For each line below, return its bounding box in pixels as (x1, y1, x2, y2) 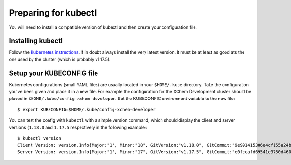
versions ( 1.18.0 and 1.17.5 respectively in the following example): (9, 124, 147, 130)
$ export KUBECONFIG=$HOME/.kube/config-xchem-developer (17, 107, 156, 112)
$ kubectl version (17, 136, 62, 141)
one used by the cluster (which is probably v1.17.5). (9, 56, 111, 62)
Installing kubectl (9, 37, 63, 45)
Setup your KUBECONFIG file (9, 69, 98, 77)
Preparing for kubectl (9, 7, 97, 18)
